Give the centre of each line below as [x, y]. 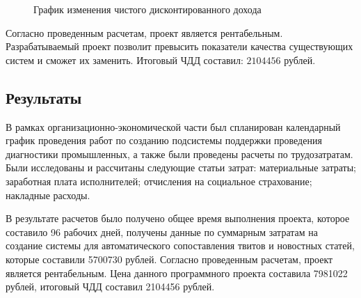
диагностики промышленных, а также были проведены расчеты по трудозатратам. [179, 154]
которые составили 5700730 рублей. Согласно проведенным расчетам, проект [169, 259]
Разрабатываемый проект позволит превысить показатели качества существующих [179, 46]
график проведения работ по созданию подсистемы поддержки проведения [164, 140]
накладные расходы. [48, 195]
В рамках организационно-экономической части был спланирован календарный [173, 126]
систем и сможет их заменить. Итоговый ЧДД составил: [125, 60]
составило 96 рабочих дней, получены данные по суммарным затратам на [162, 232]
